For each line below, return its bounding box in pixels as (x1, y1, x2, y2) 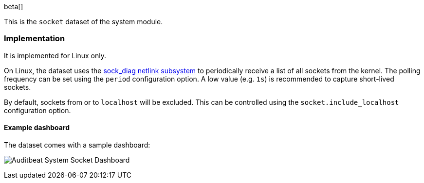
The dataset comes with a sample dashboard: (4, 140, 150, 149)
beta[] (4, 2, 23, 11)
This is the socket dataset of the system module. (4, 17, 163, 26)
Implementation (4, 33, 65, 44)
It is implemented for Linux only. (4, 51, 107, 60)
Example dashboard (4, 123, 70, 132)
